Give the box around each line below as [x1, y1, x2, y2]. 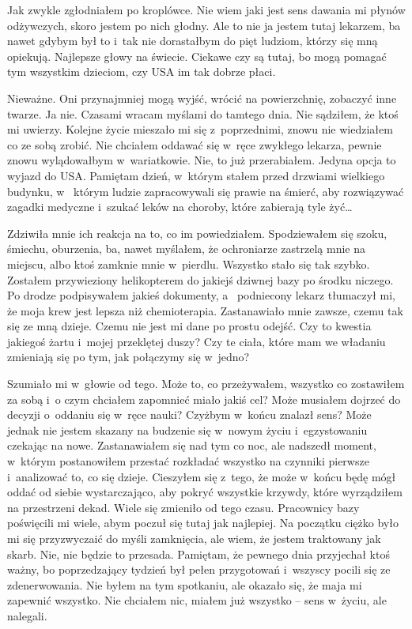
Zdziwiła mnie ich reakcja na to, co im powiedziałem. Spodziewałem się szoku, [7, 224, 387, 241]
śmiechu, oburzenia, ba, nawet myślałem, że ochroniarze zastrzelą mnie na [7, 240, 366, 257]
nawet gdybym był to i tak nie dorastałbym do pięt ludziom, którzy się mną [7, 32, 378, 49]
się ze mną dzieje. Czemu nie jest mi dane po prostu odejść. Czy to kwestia [7, 318, 372, 334]
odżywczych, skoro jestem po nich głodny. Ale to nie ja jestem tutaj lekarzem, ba [7, 17, 401, 33]
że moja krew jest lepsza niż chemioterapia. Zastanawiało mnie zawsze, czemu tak [7, 302, 403, 318]
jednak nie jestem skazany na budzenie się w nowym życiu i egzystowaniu [7, 421, 368, 438]
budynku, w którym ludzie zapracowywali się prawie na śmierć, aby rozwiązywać [7, 183, 404, 199]
